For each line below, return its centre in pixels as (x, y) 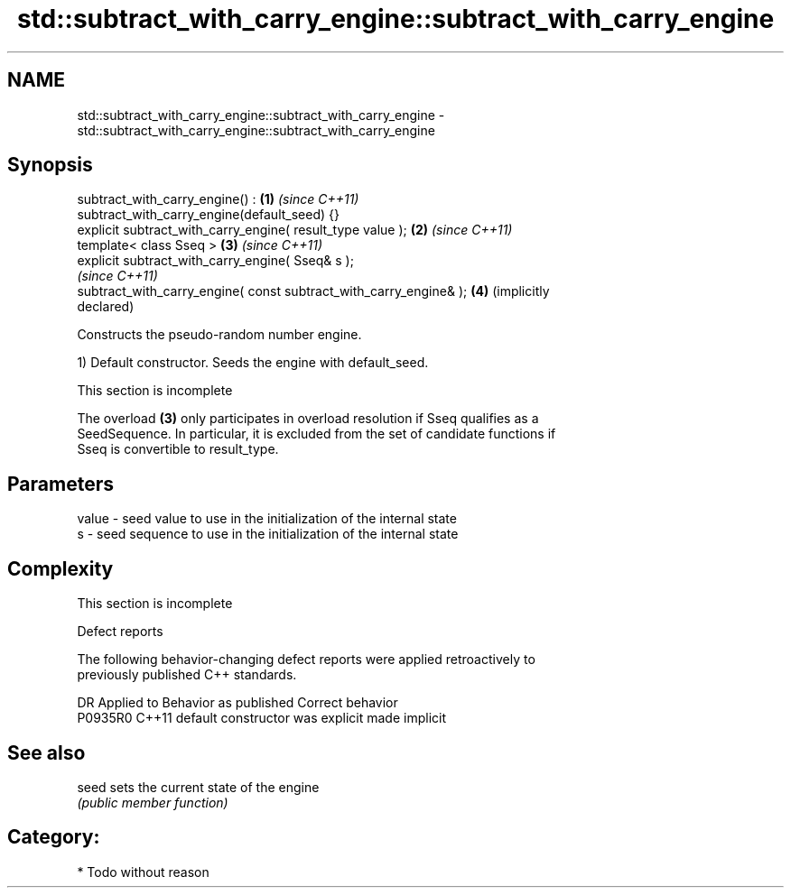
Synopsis (50, 165)
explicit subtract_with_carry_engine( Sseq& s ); (215, 261)
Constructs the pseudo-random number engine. (219, 335)
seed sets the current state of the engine (198, 787)
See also (47, 752)
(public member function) (153, 802)
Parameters (60, 484)
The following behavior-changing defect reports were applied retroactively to (306, 660)
